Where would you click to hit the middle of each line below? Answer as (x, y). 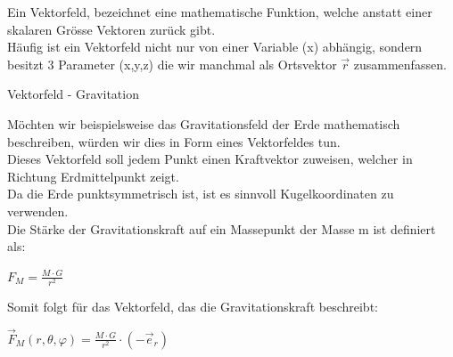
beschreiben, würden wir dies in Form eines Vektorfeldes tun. (174, 141)
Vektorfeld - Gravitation (73, 94)
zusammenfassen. (400, 64)
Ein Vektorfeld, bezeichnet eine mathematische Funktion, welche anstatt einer (220, 12)
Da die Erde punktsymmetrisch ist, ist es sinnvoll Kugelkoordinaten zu (201, 194)
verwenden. (38, 211)
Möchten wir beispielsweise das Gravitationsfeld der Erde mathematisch (204, 123)
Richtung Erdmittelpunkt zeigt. (93, 176)
